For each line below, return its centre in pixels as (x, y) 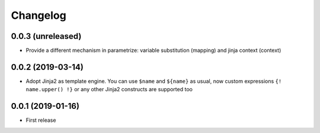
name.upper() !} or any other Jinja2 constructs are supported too (109, 89)
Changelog (39, 15)
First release (41, 120)
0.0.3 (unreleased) (46, 36)
